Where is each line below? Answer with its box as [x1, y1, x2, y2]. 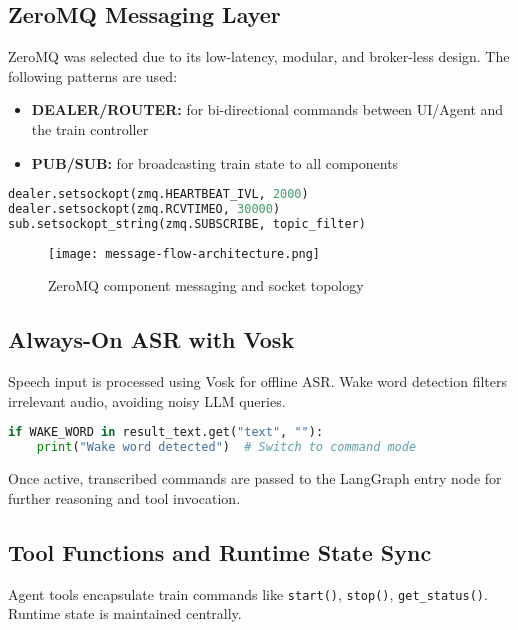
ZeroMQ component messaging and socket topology [48, 275, 364, 296]
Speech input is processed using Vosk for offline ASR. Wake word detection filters [8, 371, 507, 392]
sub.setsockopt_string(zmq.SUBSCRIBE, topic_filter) [8, 216, 366, 231]
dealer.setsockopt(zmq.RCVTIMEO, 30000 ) [8, 202, 281, 217]
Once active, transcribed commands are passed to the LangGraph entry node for [8, 468, 502, 489]
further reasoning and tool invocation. [8, 487, 241, 508]
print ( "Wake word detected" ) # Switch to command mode [36, 440, 417, 455]
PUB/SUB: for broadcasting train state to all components [31, 152, 399, 173]
